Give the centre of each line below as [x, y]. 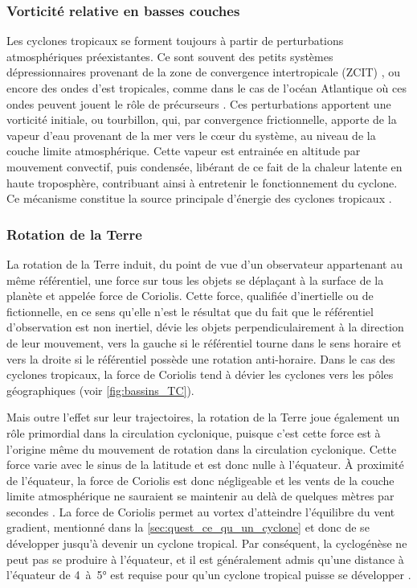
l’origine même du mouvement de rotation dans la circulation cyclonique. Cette [202, 448]
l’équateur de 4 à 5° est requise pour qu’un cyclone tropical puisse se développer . [209, 575]
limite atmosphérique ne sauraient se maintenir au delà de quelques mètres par [200, 496]
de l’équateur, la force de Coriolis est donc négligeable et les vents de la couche [200, 480]
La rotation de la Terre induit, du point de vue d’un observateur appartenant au [204, 263]
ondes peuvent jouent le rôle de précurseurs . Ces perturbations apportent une [199, 103]
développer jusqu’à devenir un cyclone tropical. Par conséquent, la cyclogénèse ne [207, 543]
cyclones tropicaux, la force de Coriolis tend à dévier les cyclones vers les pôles [200, 374]
